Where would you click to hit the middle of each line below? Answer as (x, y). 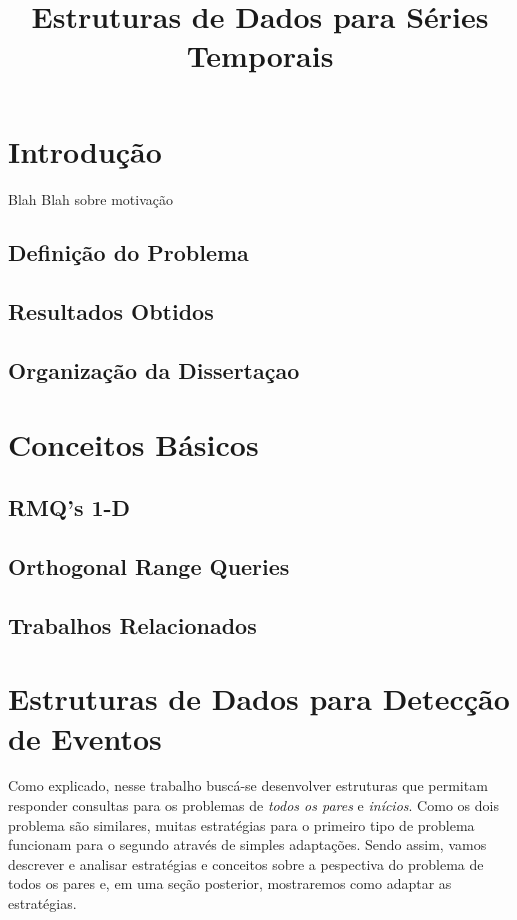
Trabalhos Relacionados (132, 624)
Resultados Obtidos (111, 311)
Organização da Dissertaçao (154, 370)
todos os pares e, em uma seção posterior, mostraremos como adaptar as (230, 883)
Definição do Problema (128, 252)
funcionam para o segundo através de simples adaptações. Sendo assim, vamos (247, 844)
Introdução (85, 150)
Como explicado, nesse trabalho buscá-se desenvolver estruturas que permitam (248, 785)
